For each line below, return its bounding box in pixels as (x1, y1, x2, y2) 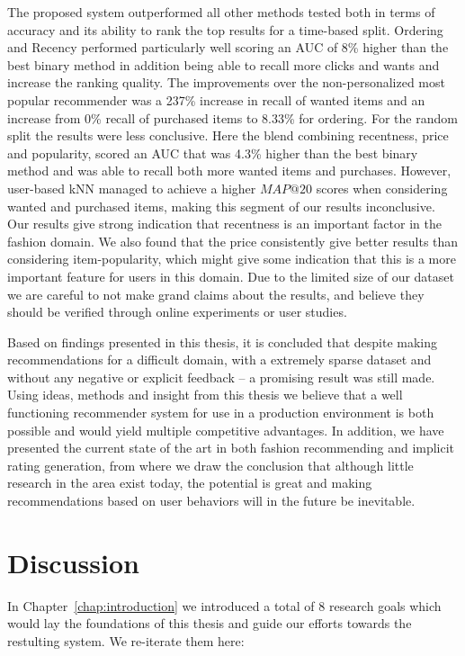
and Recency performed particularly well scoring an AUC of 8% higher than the (7, 38, 449, 57)
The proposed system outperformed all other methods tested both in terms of (7, 3, 435, 21)
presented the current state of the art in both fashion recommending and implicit (7, 438, 455, 457)
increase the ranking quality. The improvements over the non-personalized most (7, 73, 445, 92)
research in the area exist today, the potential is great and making (7, 473, 372, 492)
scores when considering (316, 178, 448, 197)
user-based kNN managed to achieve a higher (7, 178, 256, 197)
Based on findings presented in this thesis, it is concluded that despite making (7, 332, 438, 351)
